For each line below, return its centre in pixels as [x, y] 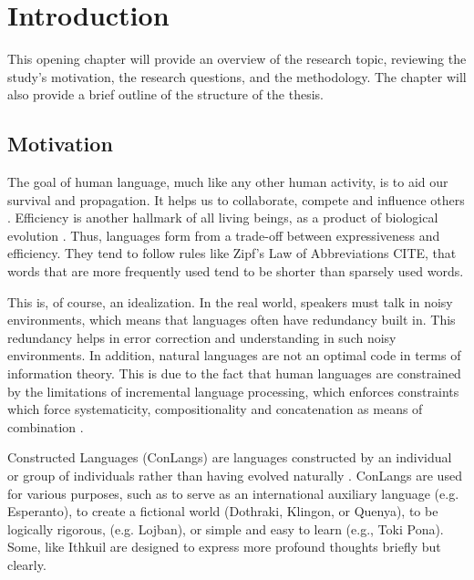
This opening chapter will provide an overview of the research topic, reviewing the [237, 59]
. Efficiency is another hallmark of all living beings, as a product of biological [223, 217]
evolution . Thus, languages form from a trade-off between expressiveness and [224, 235]
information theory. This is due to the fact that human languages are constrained [234, 373]
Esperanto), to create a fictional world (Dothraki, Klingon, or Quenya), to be [223, 511]
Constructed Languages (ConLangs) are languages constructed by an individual [230, 457]
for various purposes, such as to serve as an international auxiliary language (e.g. [233, 493]
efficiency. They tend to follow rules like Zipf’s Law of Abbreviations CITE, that [232, 253]
